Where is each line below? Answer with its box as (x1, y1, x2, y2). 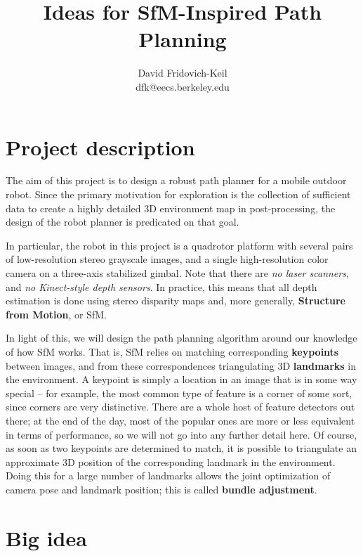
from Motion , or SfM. (6, 306, 107, 321)
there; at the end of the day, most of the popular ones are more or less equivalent (6, 413, 355, 427)
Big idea (6, 523, 87, 552)
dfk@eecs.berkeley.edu (136, 79, 230, 93)
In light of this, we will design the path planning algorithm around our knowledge (6, 330, 357, 345)
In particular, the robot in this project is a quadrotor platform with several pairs (6, 238, 353, 252)
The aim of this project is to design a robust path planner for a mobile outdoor (6, 173, 347, 188)
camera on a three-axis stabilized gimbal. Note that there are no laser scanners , (6, 266, 349, 280)
